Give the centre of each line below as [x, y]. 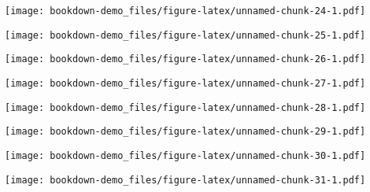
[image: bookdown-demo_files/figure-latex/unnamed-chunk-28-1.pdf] [185, 107]
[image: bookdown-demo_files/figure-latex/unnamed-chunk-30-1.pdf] [185, 155]
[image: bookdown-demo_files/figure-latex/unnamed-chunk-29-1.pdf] [185, 132]
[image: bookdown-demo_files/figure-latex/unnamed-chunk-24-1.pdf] [185, 11]
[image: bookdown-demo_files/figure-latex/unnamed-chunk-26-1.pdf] [185, 59]
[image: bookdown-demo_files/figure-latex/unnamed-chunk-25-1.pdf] [185, 35]
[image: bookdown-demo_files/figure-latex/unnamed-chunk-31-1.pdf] [185, 180]
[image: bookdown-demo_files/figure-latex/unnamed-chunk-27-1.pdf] [185, 83]
